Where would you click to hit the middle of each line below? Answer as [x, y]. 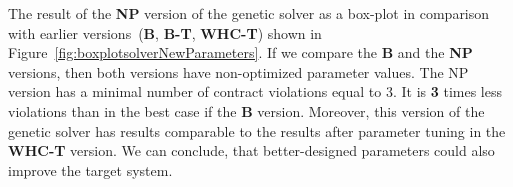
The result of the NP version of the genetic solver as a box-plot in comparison [249, 13]
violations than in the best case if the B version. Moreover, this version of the [246, 110]
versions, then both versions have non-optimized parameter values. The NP [238, 71]
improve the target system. [90, 169]
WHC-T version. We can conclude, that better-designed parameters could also [251, 150]
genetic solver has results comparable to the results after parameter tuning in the [257, 130]
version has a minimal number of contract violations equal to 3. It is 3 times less [255, 91]
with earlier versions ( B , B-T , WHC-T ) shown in [165, 32]
